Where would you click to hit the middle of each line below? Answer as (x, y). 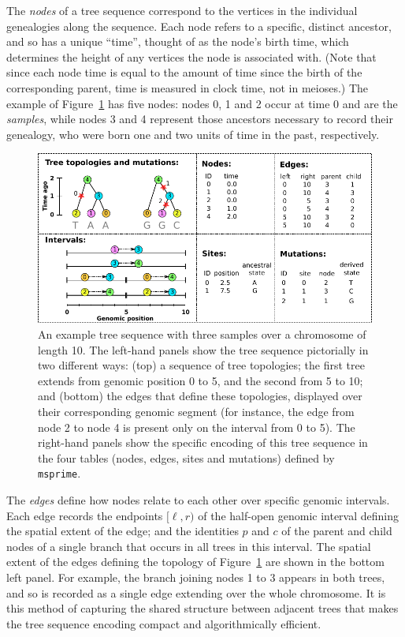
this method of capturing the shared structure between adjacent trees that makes (202, 608)
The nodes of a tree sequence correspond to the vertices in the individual (182, 10)
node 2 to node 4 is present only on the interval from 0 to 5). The (197, 427)
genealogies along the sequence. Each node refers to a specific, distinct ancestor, (199, 26)
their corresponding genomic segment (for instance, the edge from (196, 411)
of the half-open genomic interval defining (298, 515)
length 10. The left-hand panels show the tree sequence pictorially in (203, 349)
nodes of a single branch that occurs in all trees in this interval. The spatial (189, 546)
